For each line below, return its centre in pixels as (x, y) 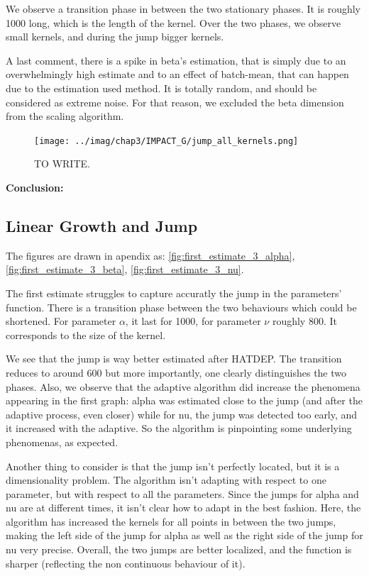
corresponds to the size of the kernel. (86, 334)
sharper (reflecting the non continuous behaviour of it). (126, 563)
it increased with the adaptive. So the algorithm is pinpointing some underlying (179, 428)
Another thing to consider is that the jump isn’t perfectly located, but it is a (173, 466)
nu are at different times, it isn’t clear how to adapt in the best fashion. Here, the (183, 508)
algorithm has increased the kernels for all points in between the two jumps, (171, 521)
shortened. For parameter (61, 321)
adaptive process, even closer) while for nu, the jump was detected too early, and (182, 414)
